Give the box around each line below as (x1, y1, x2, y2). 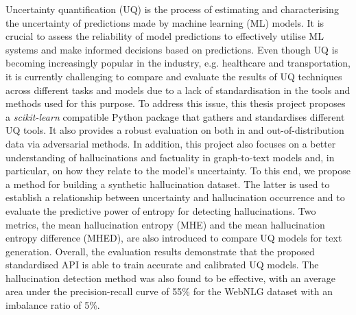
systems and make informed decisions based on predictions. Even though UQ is (5, 42, 339, 56)
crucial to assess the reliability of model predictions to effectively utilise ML (5, 29, 324, 43)
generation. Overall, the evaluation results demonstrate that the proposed (5, 244, 315, 258)
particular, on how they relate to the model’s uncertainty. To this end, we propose (5, 163, 351, 178)
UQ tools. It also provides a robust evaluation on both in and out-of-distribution (5, 123, 344, 137)
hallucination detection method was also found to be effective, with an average (5, 270, 335, 285)
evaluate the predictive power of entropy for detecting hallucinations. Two (5, 203, 316, 218)
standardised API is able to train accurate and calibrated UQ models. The (5, 257, 319, 272)
